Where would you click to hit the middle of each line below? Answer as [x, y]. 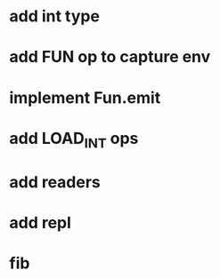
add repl [40, 222]
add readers [55, 182]
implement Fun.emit [85, 97]
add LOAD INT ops [74, 140]
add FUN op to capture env [110, 57]
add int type [55, 16]
